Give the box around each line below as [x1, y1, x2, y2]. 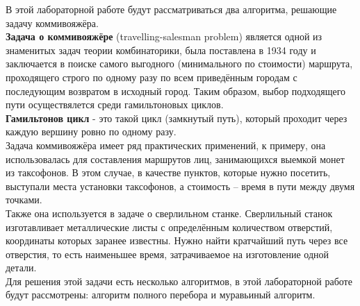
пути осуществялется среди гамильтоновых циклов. [6, 97, 224, 112]
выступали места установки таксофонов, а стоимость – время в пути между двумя [6, 178, 355, 193]
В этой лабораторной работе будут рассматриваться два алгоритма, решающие [6, 2, 337, 16]
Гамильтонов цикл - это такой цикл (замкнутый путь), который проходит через [6, 110, 347, 125]
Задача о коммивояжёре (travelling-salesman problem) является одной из [6, 29, 322, 44]
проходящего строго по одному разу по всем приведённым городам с [6, 69, 297, 84]
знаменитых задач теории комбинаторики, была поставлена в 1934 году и [6, 42, 316, 57]
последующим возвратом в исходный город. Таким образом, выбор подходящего [6, 83, 346, 98]
